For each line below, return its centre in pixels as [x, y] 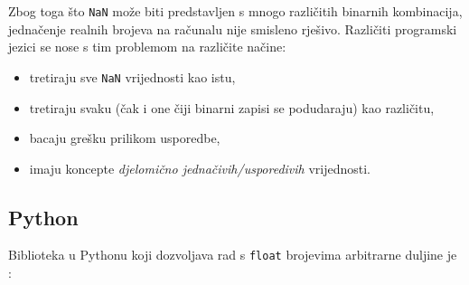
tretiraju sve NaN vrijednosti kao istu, [132, 76]
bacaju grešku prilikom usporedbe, [125, 138]
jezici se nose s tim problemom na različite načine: [147, 47]
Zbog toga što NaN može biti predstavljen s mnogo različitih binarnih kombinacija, [235, 11]
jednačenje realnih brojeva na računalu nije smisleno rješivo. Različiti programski [233, 28]
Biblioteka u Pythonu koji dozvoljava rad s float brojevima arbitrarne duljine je [233, 255]
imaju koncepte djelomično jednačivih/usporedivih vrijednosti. [200, 168]
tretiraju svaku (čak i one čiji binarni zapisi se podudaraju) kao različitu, [232, 107]
